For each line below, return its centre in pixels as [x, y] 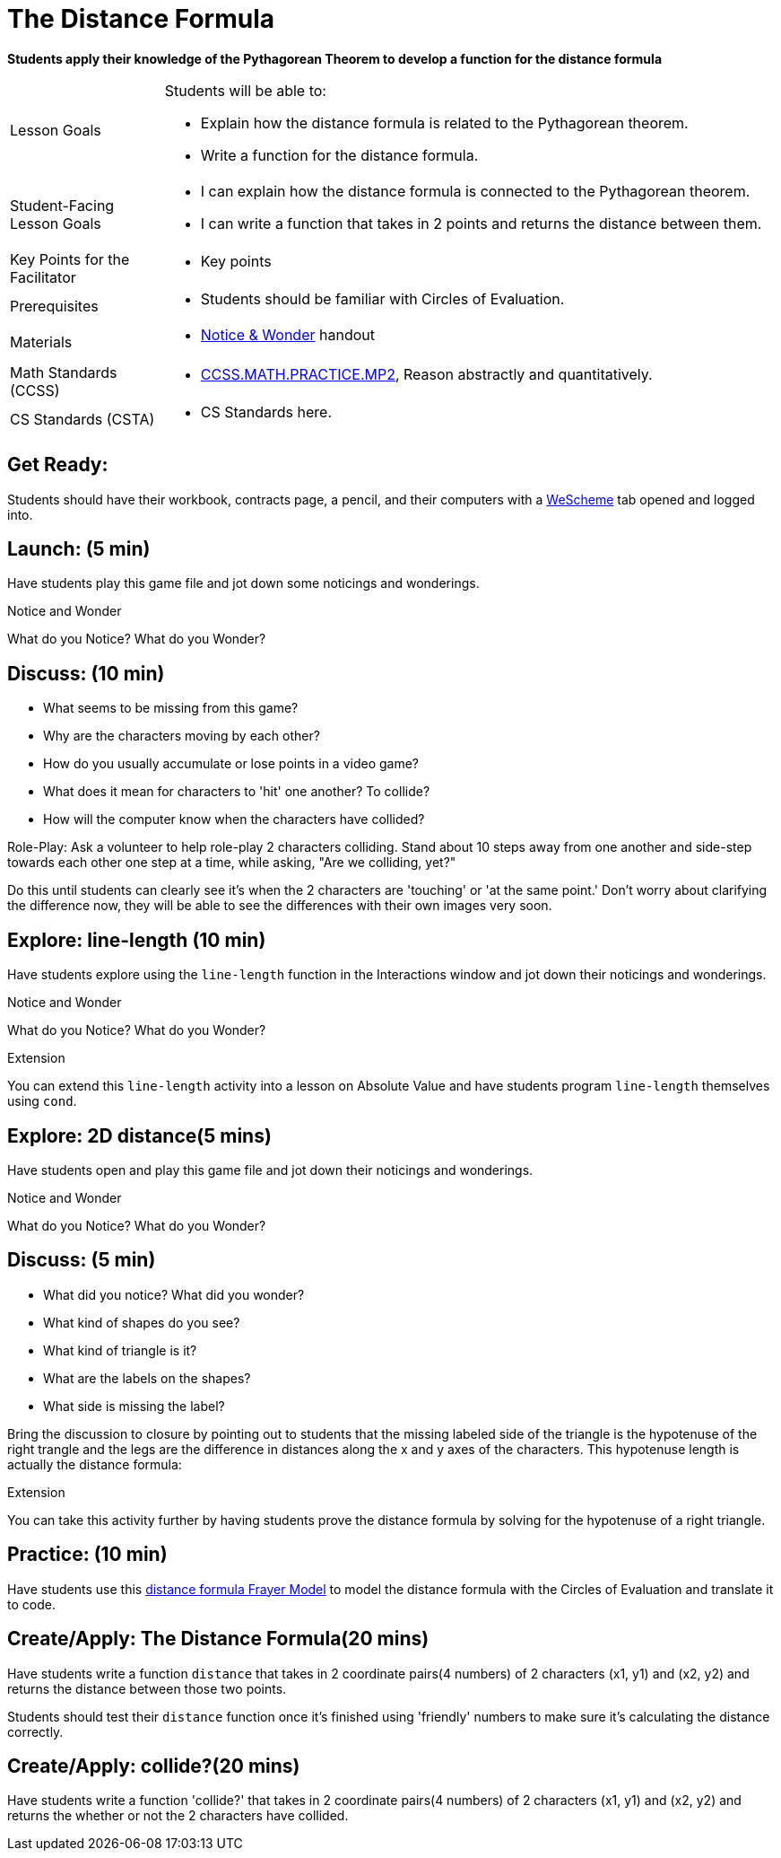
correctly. [35, 1731]
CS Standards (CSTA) [82, 419]
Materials [41, 342]
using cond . [42, 1101]
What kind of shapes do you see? [142, 1322]
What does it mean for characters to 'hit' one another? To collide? [237, 792]
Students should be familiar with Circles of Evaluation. [382, 298]
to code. [31, 1604]
